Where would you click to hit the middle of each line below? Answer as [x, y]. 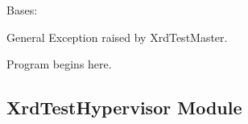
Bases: [22, 10]
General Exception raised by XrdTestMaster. [117, 37]
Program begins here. [59, 64]
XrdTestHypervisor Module [124, 107]
